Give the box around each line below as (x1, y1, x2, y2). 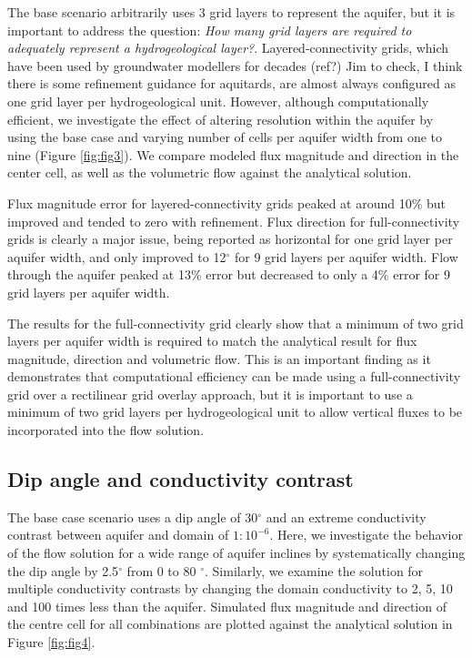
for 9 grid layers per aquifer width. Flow (234, 247, 458, 266)
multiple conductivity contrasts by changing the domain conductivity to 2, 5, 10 (7, 579, 453, 598)
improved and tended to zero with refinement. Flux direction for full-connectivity (7, 211, 460, 230)
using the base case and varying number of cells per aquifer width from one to (7, 127, 443, 147)
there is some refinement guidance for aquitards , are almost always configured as (7, 74, 457, 93)
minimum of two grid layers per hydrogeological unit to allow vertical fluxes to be (7, 402, 463, 421)
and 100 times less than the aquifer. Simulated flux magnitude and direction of (7, 596, 447, 615)
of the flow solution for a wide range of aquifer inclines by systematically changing (7, 543, 466, 562)
